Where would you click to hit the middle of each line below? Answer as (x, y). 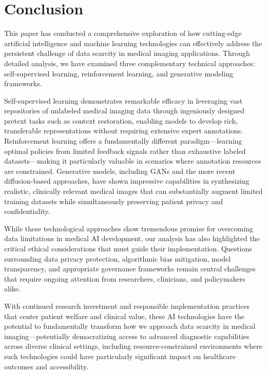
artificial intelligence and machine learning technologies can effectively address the (133, 43)
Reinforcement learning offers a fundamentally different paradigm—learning (123, 141)
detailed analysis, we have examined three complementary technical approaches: (130, 63)
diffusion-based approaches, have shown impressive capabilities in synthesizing (127, 181)
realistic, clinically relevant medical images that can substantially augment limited (133, 191)
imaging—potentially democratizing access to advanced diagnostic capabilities (127, 336)
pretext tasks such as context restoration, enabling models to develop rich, (121, 120)
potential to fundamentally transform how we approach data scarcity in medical (130, 326)
